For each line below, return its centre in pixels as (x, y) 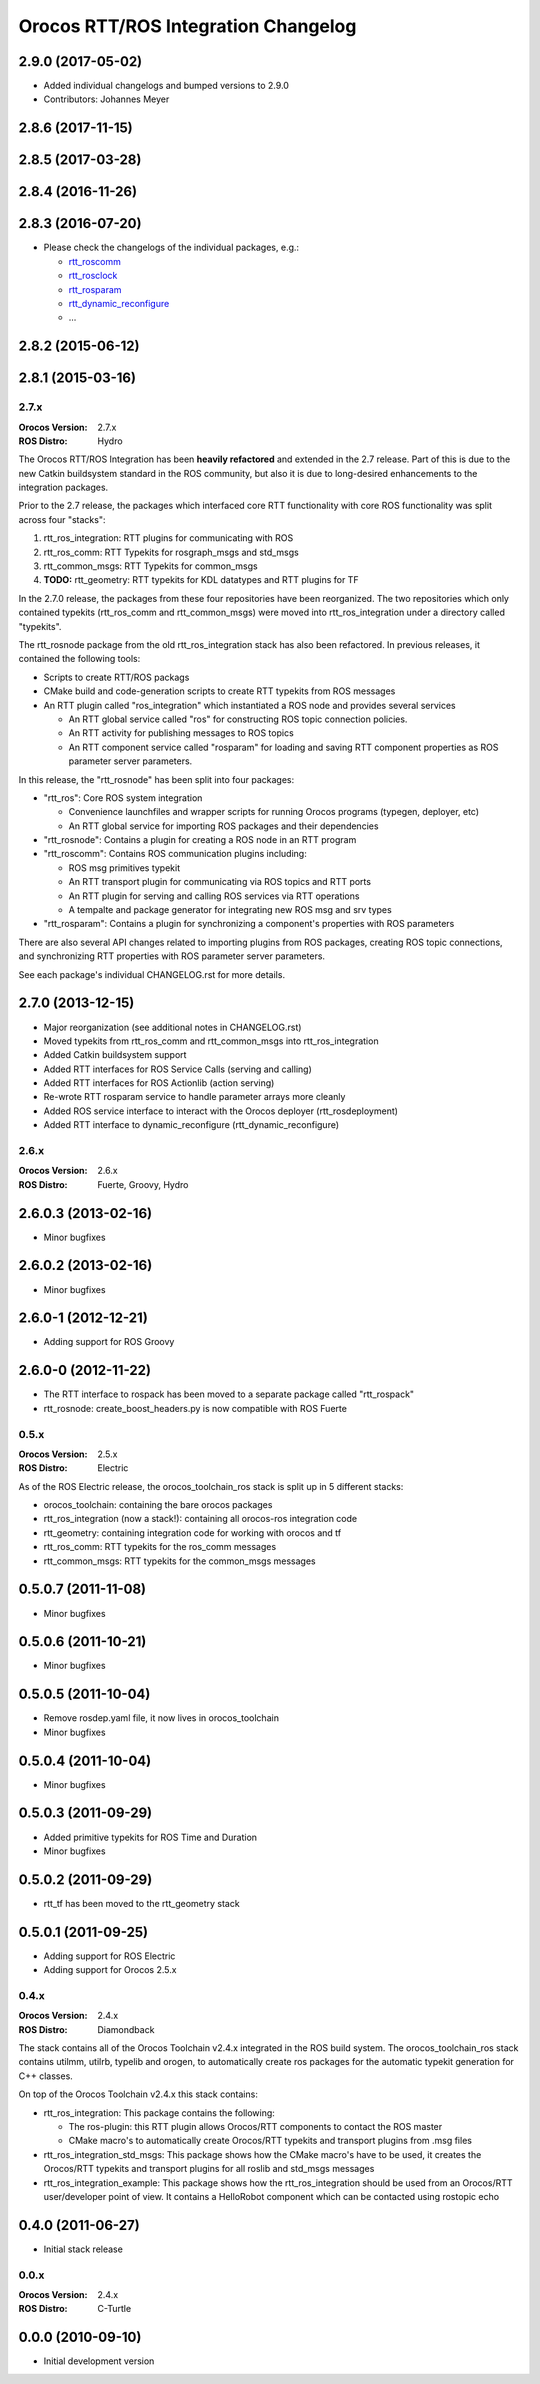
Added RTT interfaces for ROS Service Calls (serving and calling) (177, 1069)
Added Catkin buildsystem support (115, 1055)
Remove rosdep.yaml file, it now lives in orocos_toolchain (161, 1718)
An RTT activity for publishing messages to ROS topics (181, 733)
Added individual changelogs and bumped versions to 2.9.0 (166, 86)
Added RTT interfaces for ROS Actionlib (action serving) (159, 1083)
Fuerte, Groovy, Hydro (143, 1184)
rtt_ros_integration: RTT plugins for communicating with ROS (168, 538)
